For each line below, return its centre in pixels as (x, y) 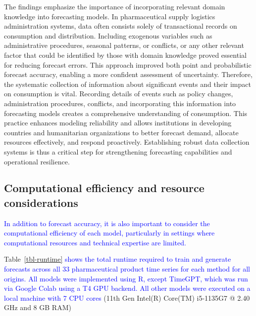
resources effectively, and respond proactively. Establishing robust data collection (127, 142)
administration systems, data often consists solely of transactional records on (121, 26)
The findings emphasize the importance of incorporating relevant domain (115, 6)
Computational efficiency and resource (104, 188)
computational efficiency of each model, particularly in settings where (109, 233)
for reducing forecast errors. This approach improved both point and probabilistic (128, 64)
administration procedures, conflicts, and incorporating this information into (120, 103)
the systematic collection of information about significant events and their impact (128, 84)
